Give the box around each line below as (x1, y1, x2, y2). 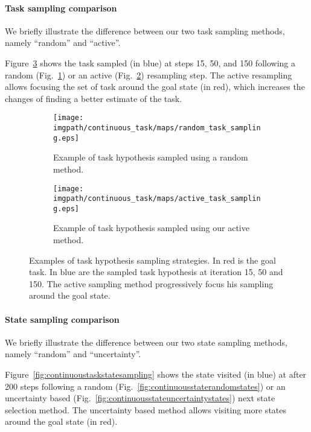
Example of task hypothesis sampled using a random (53, 151, 248, 164)
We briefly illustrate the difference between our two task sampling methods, (5, 24, 285, 37)
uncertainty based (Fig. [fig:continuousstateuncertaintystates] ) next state (5, 392, 275, 404)
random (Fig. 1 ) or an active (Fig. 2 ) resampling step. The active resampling (5, 68, 292, 81)
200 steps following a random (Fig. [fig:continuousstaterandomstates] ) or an (5, 380, 286, 392)
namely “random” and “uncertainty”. (5, 348, 141, 360)
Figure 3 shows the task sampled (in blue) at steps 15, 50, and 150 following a (5, 56, 295, 69)
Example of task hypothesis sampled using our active (53, 221, 249, 234)
